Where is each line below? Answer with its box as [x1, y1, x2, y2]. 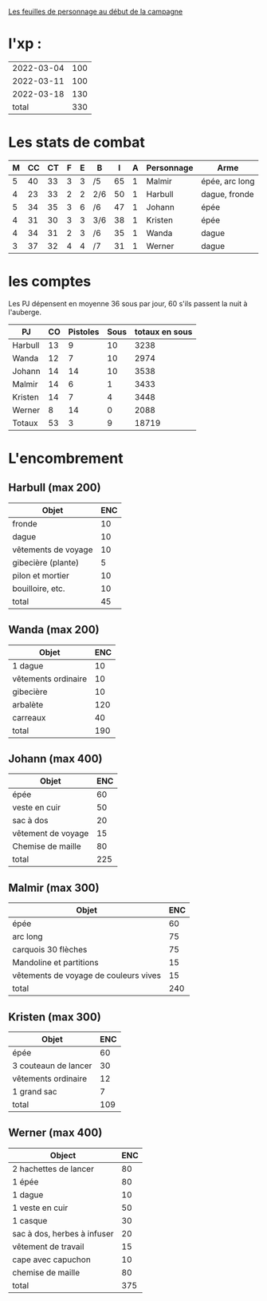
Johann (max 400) [8, 752, 103, 766]
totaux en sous [134, 326, 193, 337]
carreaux [12, 712, 46, 723]
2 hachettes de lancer [12, 1163, 94, 1174]
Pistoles [68, 326, 100, 337]
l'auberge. [8, 307, 42, 317]
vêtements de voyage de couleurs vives [12, 970, 162, 981]
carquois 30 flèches [12, 944, 88, 956]
